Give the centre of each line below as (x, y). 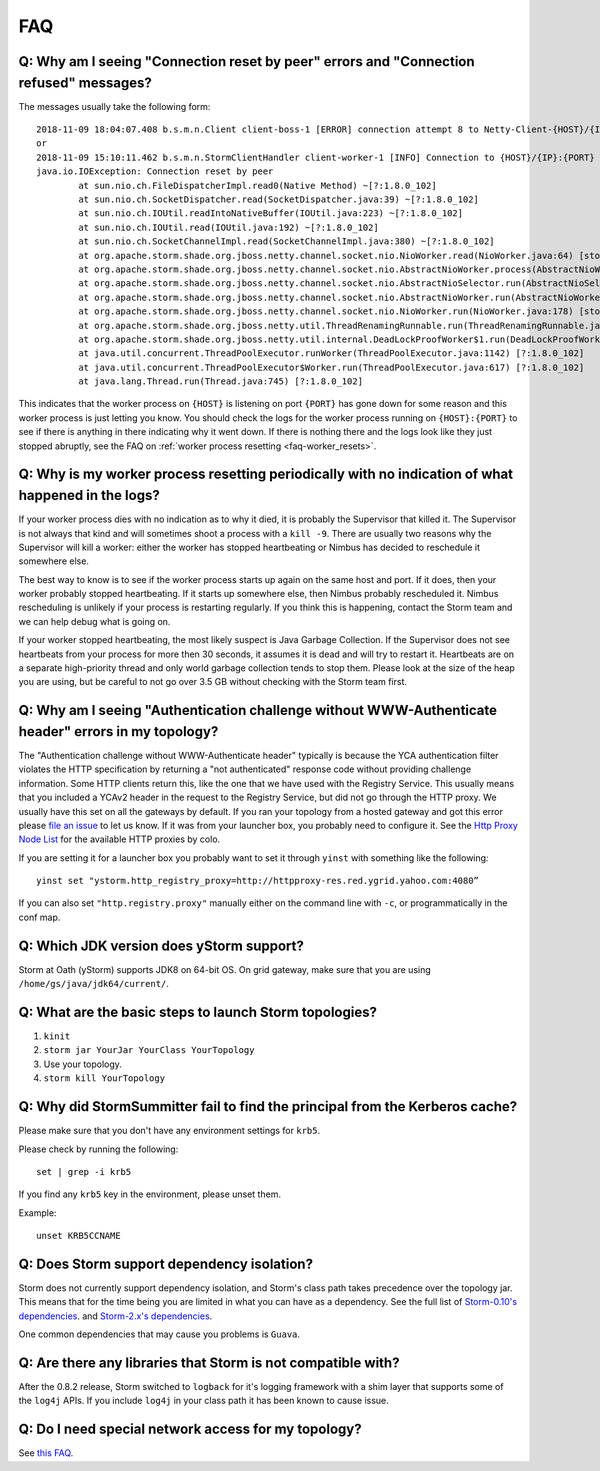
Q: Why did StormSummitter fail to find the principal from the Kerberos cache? (268, 1106)
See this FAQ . (46, 1453)
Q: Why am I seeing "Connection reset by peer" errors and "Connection (246, 61)
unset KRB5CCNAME (78, 1236)
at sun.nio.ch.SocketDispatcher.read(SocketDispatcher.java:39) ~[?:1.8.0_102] (279, 199)
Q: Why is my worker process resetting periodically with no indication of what (266, 474)
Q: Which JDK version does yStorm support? (161, 945)
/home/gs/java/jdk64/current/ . (94, 984)
